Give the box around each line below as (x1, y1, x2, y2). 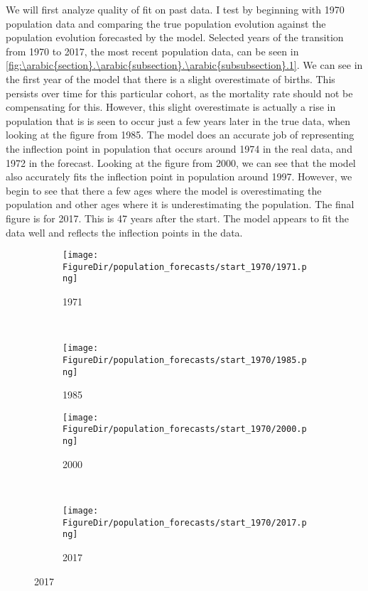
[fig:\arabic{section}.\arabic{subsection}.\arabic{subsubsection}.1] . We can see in (6, 58, 363, 72)
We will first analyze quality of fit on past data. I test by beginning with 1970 (6, 2, 345, 16)
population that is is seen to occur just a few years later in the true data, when (6, 113, 351, 128)
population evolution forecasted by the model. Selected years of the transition (6, 30, 344, 45)
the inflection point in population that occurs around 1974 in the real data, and (6, 141, 352, 156)
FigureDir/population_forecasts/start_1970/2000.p (63, 424, 307, 435)
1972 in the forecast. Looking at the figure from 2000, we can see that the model (6, 155, 356, 170)
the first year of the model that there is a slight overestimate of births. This (6, 71, 335, 86)
